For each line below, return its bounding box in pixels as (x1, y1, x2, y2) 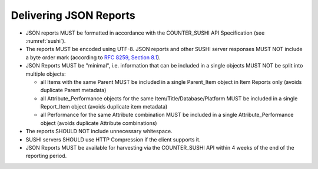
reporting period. (25, 153, 67, 160)
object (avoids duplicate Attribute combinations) (40, 119, 157, 126)
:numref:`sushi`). (25, 37, 66, 44)
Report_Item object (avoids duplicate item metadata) (40, 103, 168, 110)
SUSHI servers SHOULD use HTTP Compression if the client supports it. (25, 136, 201, 143)
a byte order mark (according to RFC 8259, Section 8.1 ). (25, 53, 161, 61)
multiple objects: (25, 70, 66, 77)
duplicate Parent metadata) (40, 87, 107, 94)
